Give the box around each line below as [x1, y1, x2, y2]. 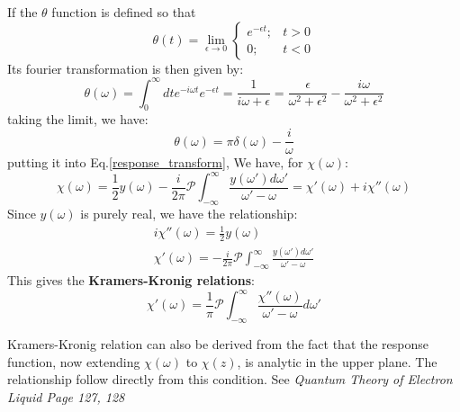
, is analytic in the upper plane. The [237, 352, 437, 371]
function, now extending [7, 352, 140, 371]
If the [7, 3, 38, 21]
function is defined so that [51, 3, 196, 21]
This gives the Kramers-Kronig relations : [7, 271, 255, 290]
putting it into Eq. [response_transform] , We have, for [7, 153, 303, 172]
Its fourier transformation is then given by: [7, 58, 244, 77]
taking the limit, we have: [7, 110, 149, 129]
